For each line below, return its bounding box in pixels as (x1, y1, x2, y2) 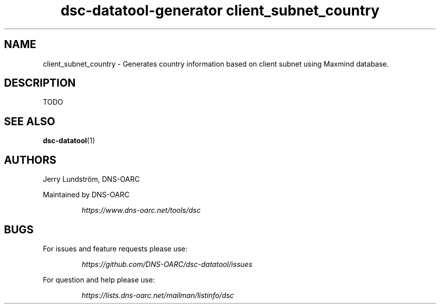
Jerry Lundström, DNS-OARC (43, 175, 140, 184)
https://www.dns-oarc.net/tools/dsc (81, 206, 201, 215)
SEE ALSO (4, 115, 55, 128)
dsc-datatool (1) (43, 136, 95, 145)
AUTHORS (4, 153, 57, 166)
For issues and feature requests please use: (43, 244, 188, 253)
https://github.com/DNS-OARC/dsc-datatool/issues (81, 259, 253, 268)
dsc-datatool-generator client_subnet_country (60, 2, 380, 19)
